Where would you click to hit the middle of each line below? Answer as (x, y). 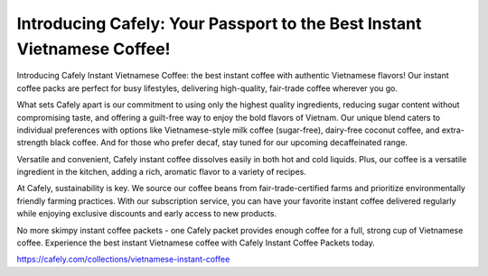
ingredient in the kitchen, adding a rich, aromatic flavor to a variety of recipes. (162, 172)
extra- (453, 130)
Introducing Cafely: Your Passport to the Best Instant (219, 23)
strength (33, 143)
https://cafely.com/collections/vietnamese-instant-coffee (123, 259)
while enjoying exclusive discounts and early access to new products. (147, 214)
